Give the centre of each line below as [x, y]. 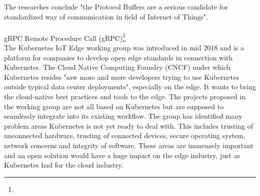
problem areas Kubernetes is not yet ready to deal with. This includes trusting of [129, 125]
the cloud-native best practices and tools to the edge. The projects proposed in [125, 96]
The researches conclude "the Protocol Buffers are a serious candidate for [116, 6]
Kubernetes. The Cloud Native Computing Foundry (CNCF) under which [117, 67]
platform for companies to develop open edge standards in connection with [118, 57]
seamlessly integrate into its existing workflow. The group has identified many [123, 116]
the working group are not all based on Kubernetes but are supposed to [114, 106]
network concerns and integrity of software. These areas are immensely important [129, 145]
